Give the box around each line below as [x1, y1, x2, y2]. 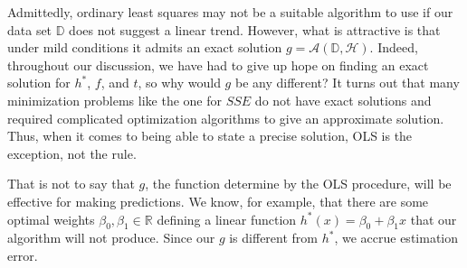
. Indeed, [369, 38, 418, 57]
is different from [229, 228, 318, 247]
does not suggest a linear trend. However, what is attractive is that [69, 20, 441, 39]
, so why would [138, 73, 221, 92]
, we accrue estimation [334, 228, 459, 247]
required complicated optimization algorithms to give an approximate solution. [7, 108, 444, 127]
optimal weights [7, 209, 95, 228]
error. [7, 245, 38, 264]
